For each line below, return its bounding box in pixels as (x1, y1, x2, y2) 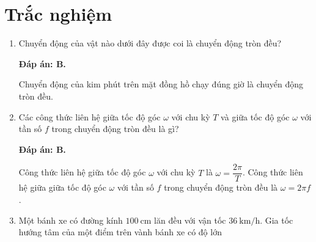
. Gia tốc (260, 213, 293, 226)
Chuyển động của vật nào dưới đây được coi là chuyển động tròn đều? (18, 37, 282, 50)
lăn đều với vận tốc (154, 213, 226, 226)
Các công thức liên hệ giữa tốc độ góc (18, 110, 161, 123)
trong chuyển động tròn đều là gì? (51, 122, 179, 135)
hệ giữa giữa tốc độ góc (18, 181, 106, 194)
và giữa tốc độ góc (221, 110, 290, 123)
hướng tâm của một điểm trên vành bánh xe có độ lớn (18, 226, 222, 238)
